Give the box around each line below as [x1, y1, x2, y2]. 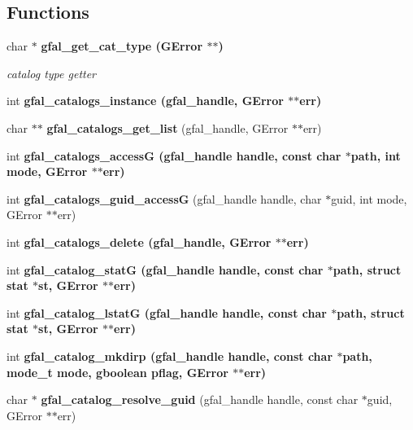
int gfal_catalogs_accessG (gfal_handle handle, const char [7, 147, 341, 164]
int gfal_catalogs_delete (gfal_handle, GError [7, 233, 272, 250]
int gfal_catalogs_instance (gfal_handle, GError [7, 92, 284, 109]
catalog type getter [7, 64, 97, 81]
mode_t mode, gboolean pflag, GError [7, 363, 228, 380]
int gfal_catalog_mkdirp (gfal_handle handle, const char [7, 347, 333, 364]
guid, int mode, [331, 190, 407, 207]
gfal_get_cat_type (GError [41, 37, 203, 55]
